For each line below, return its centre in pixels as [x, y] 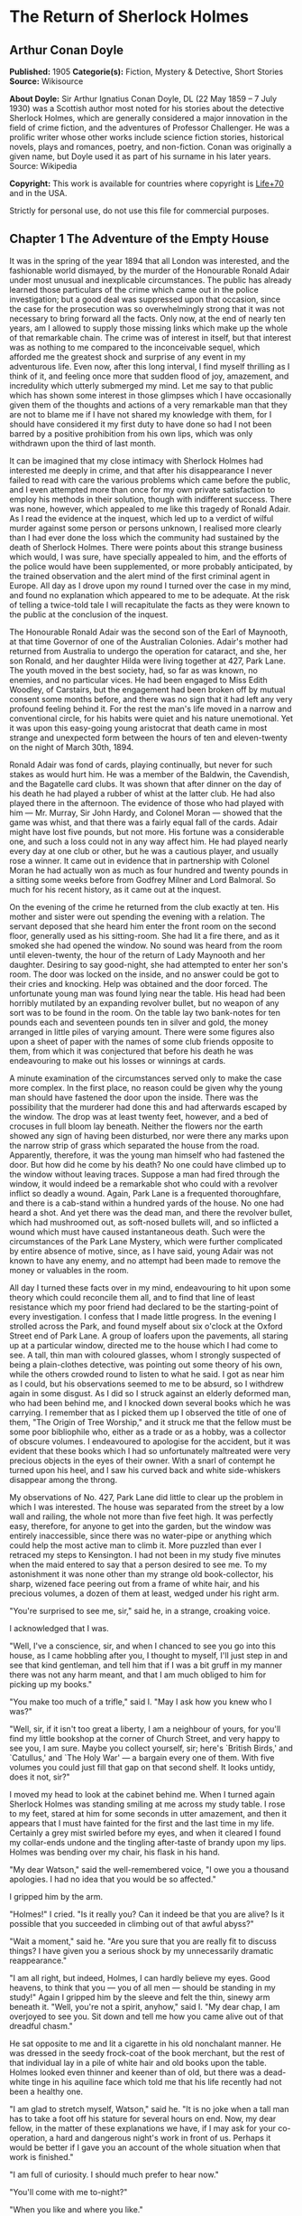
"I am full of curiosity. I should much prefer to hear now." [114, 2174]
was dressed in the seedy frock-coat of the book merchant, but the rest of [147, 2052]
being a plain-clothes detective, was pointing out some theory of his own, [146, 1364]
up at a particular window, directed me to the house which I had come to [144, 1345]
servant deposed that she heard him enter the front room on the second [143, 926]
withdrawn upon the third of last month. [82, 443]
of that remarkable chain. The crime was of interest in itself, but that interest [150, 337]
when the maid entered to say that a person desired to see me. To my [138, 1564]
